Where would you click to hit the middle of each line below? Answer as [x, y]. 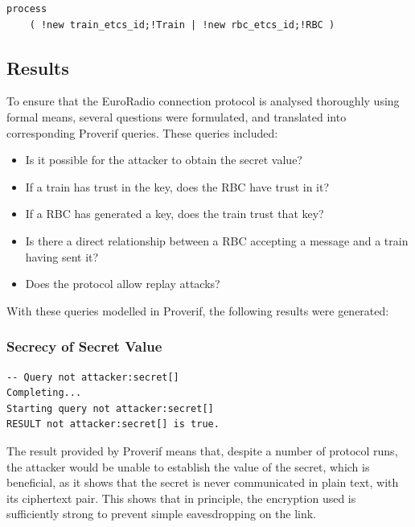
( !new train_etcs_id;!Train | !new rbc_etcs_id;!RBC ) [182, 25]
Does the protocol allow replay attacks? [123, 284]
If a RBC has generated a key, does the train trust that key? [175, 214]
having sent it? [62, 256]
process [27, 9]
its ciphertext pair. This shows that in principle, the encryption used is [181, 498]
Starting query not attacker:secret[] [110, 408]
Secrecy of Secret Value [84, 346]
